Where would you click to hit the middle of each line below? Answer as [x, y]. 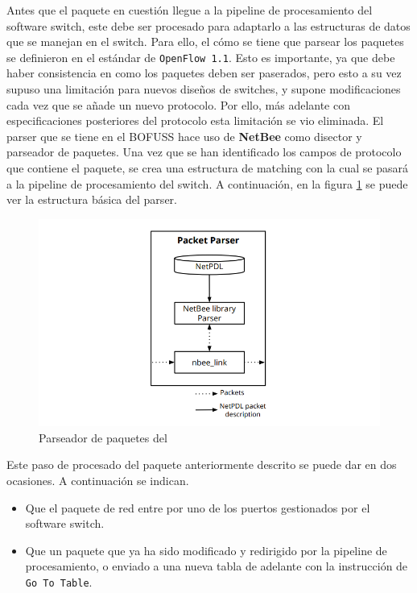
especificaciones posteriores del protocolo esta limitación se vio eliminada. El [195, 120]
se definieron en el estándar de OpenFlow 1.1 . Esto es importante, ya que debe [201, 57]
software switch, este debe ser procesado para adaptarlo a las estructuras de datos [208, 25]
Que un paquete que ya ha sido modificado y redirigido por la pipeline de [206, 550]
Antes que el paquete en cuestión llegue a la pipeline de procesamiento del [190, 10]
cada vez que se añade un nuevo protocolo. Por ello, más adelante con [178, 104]
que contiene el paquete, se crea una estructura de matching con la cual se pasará [207, 168]
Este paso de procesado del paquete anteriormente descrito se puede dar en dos [202, 464]
